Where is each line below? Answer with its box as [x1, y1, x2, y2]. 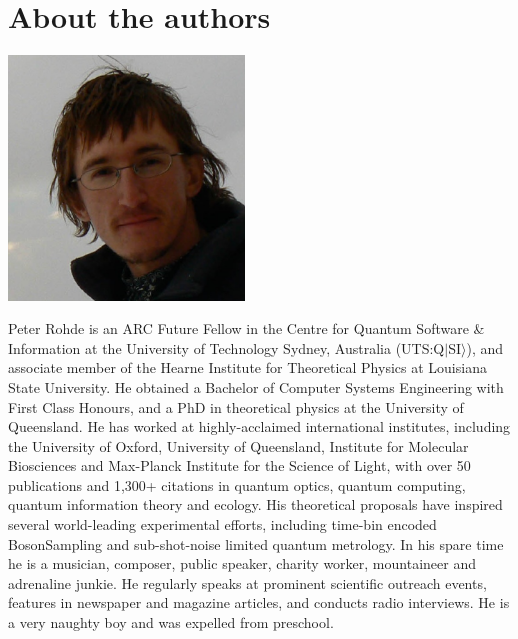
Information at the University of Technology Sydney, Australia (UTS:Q [8, 337, 445, 358]
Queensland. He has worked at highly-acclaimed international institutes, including [8, 416, 511, 437]
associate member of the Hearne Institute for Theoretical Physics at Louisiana [8, 357, 487, 378]
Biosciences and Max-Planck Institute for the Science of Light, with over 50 [8, 455, 471, 476]
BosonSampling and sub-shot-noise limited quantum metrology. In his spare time [8, 533, 504, 554]
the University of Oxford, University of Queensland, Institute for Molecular [8, 435, 469, 456]
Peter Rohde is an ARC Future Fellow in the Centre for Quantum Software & [8, 318, 485, 339]
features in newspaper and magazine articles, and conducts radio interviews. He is [8, 592, 510, 613]
